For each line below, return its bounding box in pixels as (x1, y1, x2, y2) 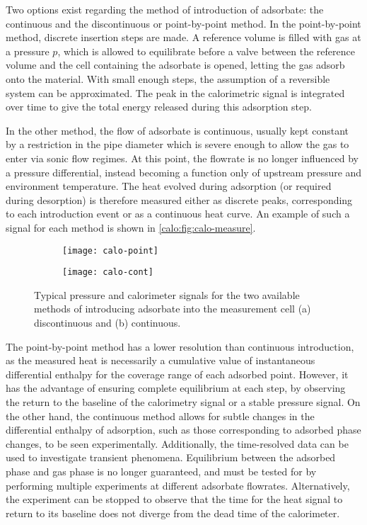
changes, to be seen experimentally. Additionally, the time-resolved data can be (6, 436, 349, 451)
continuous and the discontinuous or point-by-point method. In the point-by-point (6, 16, 361, 30)
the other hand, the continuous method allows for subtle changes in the (6, 408, 315, 423)
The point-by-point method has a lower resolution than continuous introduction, (6, 339, 354, 354)
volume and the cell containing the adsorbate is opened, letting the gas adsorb (6, 57, 345, 72)
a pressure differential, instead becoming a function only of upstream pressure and (6, 164, 362, 179)
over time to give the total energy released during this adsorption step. (6, 99, 312, 114)
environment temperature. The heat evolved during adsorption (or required (6, 179, 332, 193)
